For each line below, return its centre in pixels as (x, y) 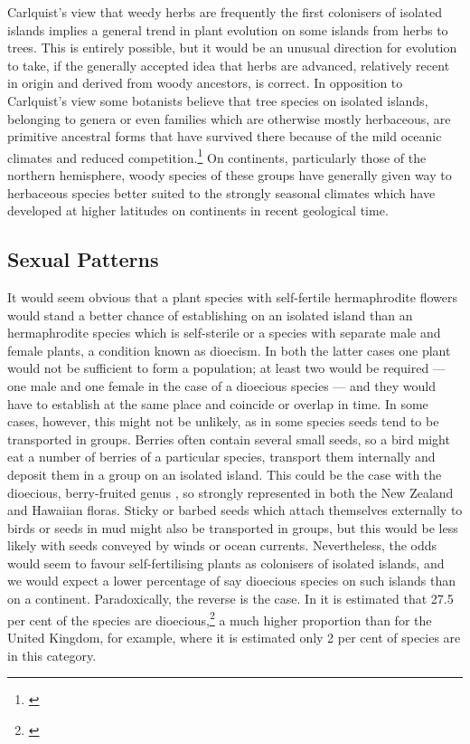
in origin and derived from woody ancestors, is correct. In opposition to (205, 83)
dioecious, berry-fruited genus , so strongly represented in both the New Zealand (230, 492)
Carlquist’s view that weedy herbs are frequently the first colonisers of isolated (225, 12)
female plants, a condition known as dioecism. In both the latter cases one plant (229, 350)
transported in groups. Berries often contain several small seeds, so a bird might (229, 439)
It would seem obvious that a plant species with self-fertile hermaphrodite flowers (232, 296)
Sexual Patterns (83, 259)
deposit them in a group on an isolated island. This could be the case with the (225, 474)
